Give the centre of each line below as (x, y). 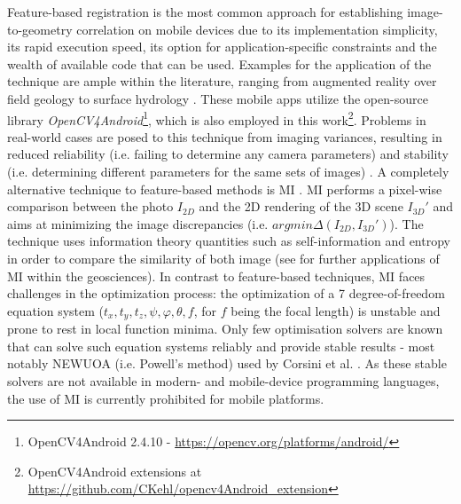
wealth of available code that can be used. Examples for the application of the (219, 63)
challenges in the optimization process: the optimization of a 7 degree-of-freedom (226, 293)
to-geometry (40, 29)
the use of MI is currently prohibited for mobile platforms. (166, 398)
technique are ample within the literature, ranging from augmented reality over (222, 81)
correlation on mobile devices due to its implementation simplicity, (257, 29)
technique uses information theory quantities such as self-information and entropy (229, 241)
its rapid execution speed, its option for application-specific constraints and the (222, 47)
